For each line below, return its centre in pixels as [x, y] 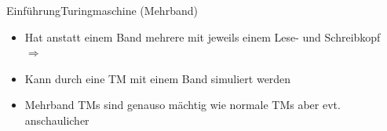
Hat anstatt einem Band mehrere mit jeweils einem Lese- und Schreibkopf [203, 36]
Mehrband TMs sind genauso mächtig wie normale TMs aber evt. [183, 105]
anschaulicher [57, 120]
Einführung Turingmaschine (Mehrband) [102, 10]
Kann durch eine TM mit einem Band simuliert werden [158, 78]
